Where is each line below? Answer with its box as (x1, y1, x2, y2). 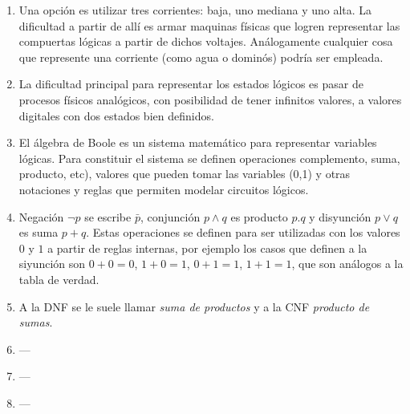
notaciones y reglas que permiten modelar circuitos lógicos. (18, 181, 309, 197)
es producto (230, 208, 288, 225)
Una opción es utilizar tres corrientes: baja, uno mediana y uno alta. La (18, 2, 372, 18)
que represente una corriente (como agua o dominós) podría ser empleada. (18, 48, 384, 65)
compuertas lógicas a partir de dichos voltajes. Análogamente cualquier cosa (18, 33, 393, 50)
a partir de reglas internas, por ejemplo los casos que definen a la (47, 239, 367, 256)
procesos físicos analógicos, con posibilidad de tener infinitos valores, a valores (18, 91, 402, 108)
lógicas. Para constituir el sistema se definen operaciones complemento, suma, (18, 149, 400, 166)
